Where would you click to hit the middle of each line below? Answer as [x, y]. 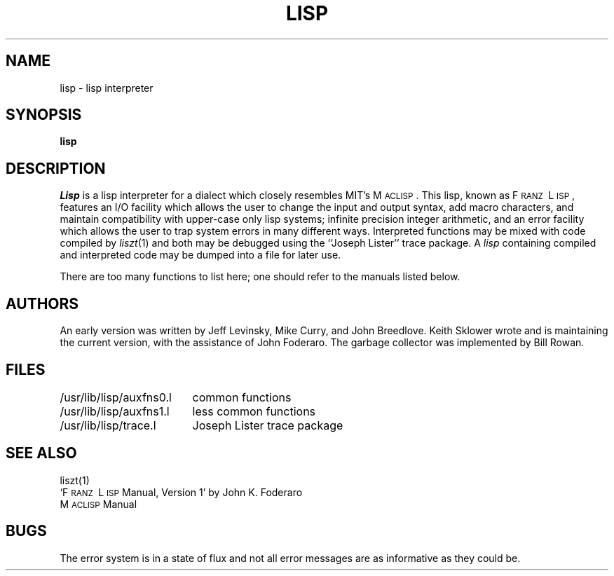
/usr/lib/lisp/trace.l [108, 425]
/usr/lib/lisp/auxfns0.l [116, 397]
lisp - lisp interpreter [107, 88]
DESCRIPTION [56, 168]
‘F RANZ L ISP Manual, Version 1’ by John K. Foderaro [181, 492]
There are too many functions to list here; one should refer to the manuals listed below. [260, 277]
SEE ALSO [41, 453]
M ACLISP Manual [98, 504]
